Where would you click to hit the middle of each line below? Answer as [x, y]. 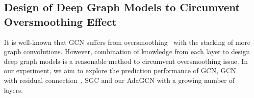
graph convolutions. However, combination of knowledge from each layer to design [127, 51]
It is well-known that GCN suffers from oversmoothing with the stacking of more [127, 42]
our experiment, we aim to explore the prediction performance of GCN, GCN [120, 70]
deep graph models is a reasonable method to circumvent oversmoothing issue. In [126, 61]
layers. [13, 89]
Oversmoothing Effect [60, 21]
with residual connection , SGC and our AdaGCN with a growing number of [119, 80]
